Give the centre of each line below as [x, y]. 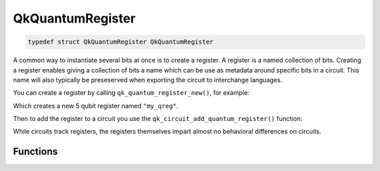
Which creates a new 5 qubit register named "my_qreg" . [96, 106]
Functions [36, 152]
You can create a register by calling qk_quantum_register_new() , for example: [131, 93]
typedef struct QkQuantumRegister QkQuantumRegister [121, 42]
